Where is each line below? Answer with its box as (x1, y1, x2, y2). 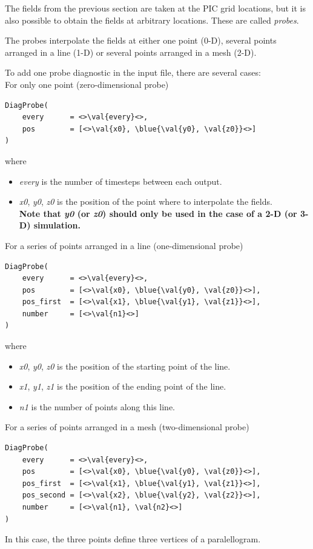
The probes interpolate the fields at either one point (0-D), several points (5, 34, 277, 47)
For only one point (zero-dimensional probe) (5, 78, 169, 90)
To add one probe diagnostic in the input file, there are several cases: (5, 66, 261, 79)
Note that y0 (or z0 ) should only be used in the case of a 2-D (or (19, 207, 297, 219)
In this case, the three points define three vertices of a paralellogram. (5, 533, 261, 545)
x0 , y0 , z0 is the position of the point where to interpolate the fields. (19, 195, 272, 208)
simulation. (33, 219, 81, 231)
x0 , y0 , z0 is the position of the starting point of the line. (19, 359, 231, 372)
